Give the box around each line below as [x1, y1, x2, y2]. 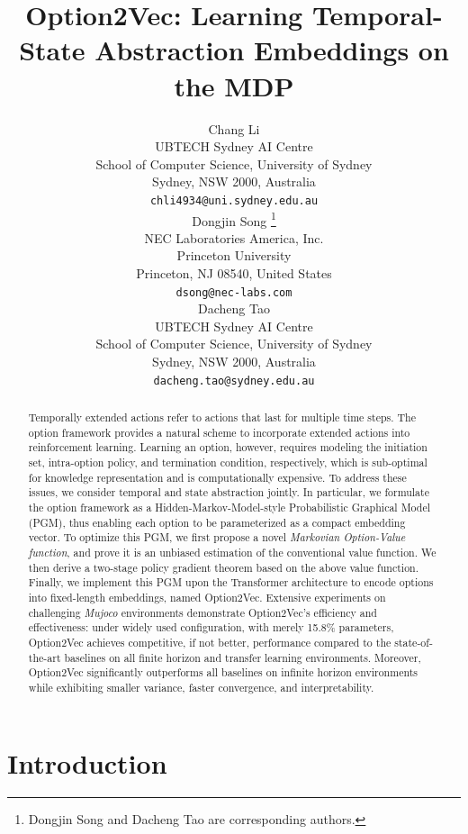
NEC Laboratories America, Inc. [144, 228, 324, 247]
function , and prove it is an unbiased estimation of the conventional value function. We [28, 544, 436, 559]
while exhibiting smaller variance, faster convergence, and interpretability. [28, 679, 374, 694]
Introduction [7, 744, 167, 781]
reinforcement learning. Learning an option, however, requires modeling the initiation [28, 440, 427, 455]
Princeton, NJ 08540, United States [136, 263, 332, 282]
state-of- [394, 634, 433, 649]
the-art [28, 649, 61, 665]
